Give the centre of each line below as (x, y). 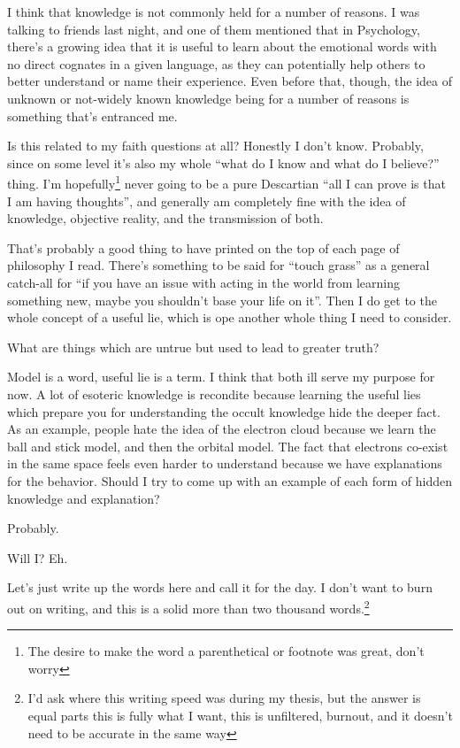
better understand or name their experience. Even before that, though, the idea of (230, 81)
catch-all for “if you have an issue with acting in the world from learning (204, 282)
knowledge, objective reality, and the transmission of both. (165, 218)
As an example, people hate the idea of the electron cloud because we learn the (222, 429)
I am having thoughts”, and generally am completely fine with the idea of (207, 200)
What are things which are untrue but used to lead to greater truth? (193, 347)
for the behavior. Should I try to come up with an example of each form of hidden (230, 480)
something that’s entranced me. (92, 116)
